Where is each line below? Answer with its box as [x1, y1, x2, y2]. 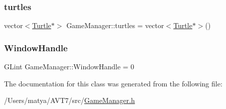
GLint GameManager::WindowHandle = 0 [4, 61, 135, 72]
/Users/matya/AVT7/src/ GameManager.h [4, 95, 135, 105]
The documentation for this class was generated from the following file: [4, 78, 222, 88]
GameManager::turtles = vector [66, 20, 164, 31]
